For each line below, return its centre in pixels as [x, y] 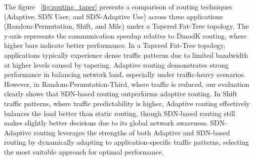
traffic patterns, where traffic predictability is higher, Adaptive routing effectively [127, 103]
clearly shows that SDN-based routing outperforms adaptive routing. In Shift [121, 94]
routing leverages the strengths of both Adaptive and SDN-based [132, 132]
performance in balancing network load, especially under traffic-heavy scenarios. [125, 74]
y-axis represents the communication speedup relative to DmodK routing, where [126, 35]
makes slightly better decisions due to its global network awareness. [106, 123]
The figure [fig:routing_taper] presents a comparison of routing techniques [118, 6]
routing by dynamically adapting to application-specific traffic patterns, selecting [127, 142]
